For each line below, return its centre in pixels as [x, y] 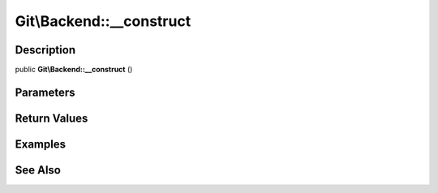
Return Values [52, 118]
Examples [41, 144]
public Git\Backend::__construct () [74, 70]
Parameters [45, 92]
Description [45, 50]
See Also [38, 170]
